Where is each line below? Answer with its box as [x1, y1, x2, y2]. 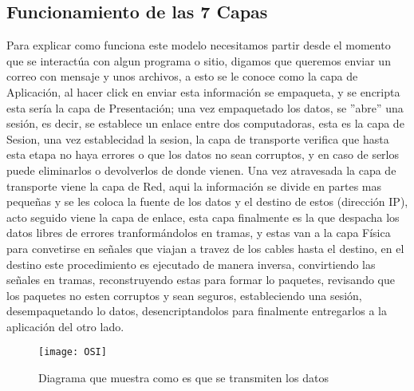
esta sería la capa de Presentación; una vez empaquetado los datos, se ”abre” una [6, 99, 404, 116]
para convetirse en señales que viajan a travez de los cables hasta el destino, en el [6, 239, 404, 256]
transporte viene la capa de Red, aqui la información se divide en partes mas [6, 177, 382, 194]
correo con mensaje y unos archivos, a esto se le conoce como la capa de [6, 68, 358, 85]
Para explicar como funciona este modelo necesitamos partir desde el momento [6, 37, 391, 53]
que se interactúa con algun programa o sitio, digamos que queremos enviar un [6, 52, 391, 69]
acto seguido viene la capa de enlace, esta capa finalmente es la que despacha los [6, 208, 400, 225]
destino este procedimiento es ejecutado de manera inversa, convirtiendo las [6, 255, 376, 272]
